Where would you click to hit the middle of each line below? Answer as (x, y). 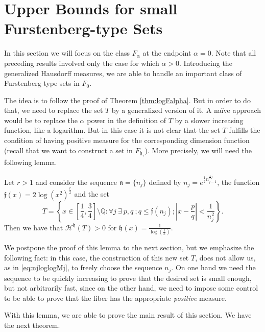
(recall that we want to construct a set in (68, 150)
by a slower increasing (209, 120)
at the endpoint (167, 53)
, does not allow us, (225, 257)
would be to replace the (41, 120)
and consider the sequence (76, 182)
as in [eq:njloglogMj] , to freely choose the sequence (83, 267)
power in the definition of (127, 120)
